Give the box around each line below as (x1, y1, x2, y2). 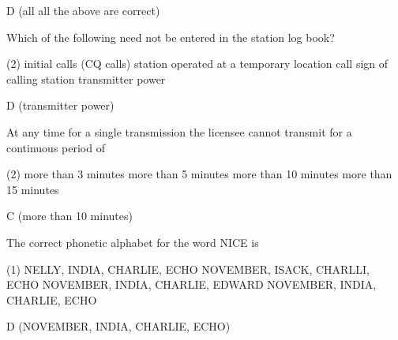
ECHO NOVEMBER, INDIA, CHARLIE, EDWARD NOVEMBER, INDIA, (6, 276, 377, 293)
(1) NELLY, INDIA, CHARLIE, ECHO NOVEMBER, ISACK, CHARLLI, (6, 260, 370, 277)
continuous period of (6, 139, 105, 155)
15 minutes (6, 181, 59, 197)
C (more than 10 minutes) (6, 207, 133, 224)
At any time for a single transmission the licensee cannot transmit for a (6, 123, 352, 140)
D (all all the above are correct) (6, 2, 160, 18)
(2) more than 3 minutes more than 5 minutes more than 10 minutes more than (6, 166, 392, 182)
